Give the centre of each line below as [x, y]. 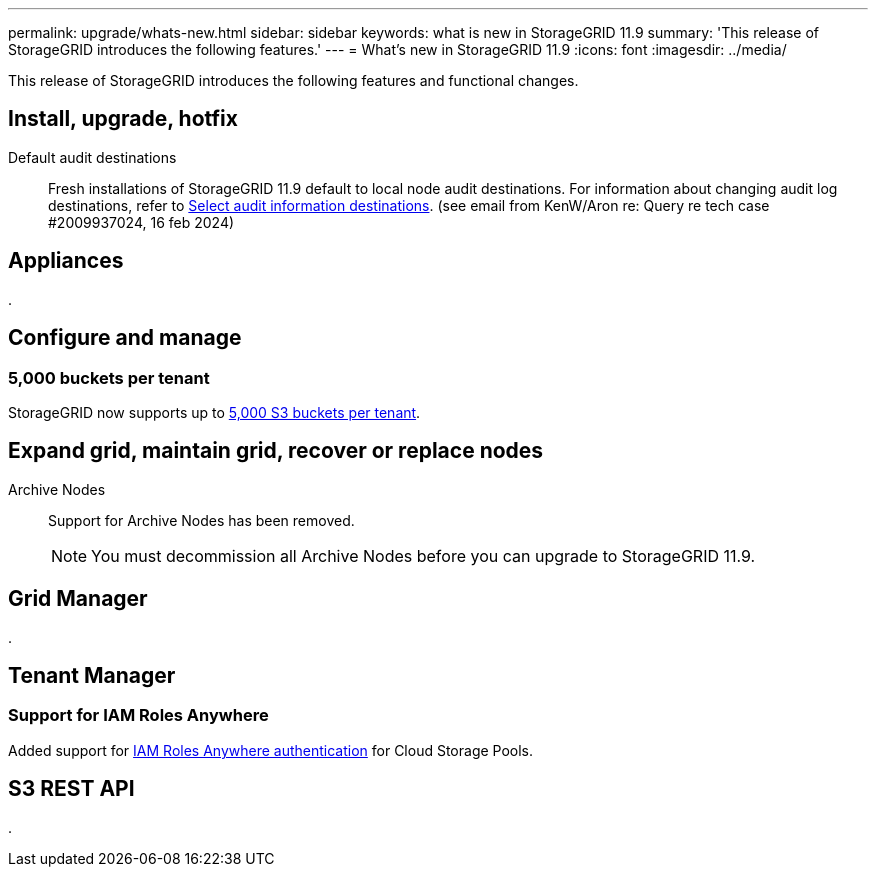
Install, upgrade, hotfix [123, 119]
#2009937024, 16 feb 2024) [141, 222]
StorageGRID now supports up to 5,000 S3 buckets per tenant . [214, 412]
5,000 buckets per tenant [109, 377]
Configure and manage [125, 338]
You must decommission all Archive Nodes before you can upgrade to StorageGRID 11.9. [423, 555]
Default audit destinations [92, 157]
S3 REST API [71, 789]
